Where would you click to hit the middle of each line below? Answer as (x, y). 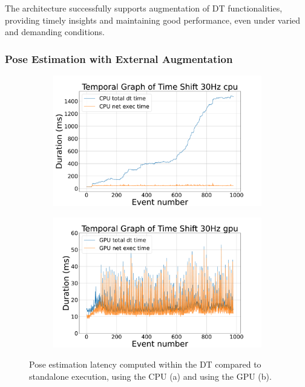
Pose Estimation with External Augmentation (119, 58)
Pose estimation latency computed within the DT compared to (145, 364)
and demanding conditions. (55, 32)
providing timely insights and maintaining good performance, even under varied (153, 20)
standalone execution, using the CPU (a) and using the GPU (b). (150, 376)
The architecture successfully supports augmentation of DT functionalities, (144, 8)
